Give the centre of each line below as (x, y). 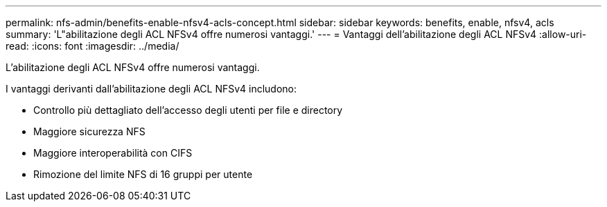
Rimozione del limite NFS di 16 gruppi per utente (143, 174)
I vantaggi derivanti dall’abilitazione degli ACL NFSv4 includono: (151, 89)
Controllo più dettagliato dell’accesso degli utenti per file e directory (188, 110)
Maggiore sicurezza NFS (89, 131)
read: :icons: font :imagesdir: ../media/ (93, 46)
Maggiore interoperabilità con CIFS (113, 153)
